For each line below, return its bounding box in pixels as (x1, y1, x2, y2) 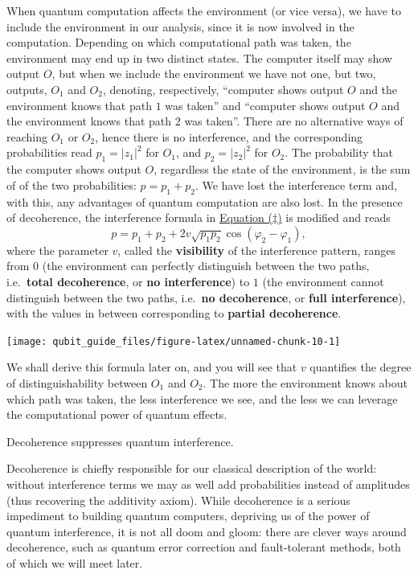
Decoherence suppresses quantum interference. (6, 433, 234, 449)
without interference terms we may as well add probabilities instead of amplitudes (6, 475, 410, 492)
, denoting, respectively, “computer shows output (102, 80, 344, 97)
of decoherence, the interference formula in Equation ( (6, 209, 273, 226)
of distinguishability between (6, 374, 148, 391)
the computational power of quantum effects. (6, 406, 227, 423)
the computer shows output (6, 161, 141, 178)
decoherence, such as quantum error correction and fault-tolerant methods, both (6, 539, 401, 556)
